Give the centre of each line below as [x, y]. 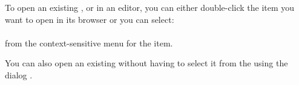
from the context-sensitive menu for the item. [89, 42]
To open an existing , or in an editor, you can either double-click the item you [150, 7]
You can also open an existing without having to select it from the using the [146, 63]
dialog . [19, 74]
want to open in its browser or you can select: [90, 19]
